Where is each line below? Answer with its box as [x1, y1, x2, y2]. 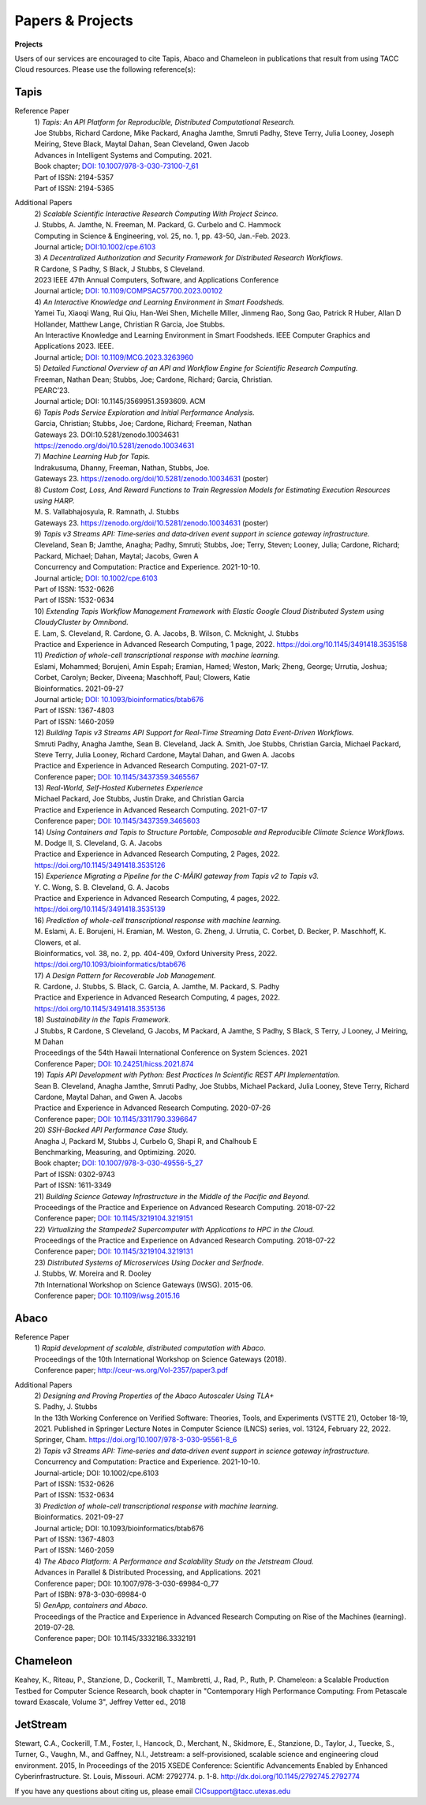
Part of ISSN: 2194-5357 [34, 172, 114, 181]
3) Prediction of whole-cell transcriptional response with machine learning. [34, 1501, 279, 1511]
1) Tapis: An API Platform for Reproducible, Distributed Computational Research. [34, 117, 296, 126]
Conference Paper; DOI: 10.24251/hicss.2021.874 [34, 1059, 194, 1068]
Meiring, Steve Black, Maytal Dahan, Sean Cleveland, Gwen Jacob [34, 139, 249, 149]
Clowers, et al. [34, 937, 81, 947]
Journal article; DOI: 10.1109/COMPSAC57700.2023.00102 [34, 286, 223, 296]
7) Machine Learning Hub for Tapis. [34, 452, 151, 462]
